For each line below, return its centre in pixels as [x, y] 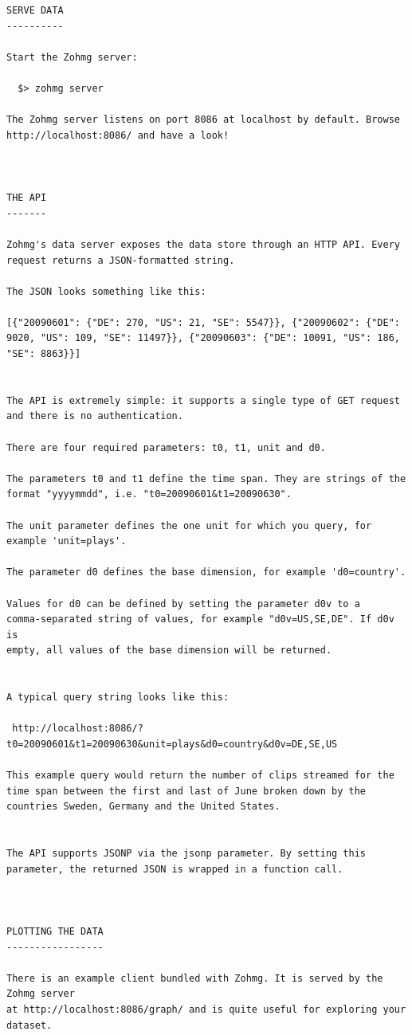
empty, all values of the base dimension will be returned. [169, 651]
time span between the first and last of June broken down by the [186, 791]
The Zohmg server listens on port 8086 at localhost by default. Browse [203, 120]
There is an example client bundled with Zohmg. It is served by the [195, 978]
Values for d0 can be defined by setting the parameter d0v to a [183, 604]
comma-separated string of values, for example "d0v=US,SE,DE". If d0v [200, 619]
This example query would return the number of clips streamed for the [200, 776]
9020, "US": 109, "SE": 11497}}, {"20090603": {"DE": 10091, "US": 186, [203, 338]
